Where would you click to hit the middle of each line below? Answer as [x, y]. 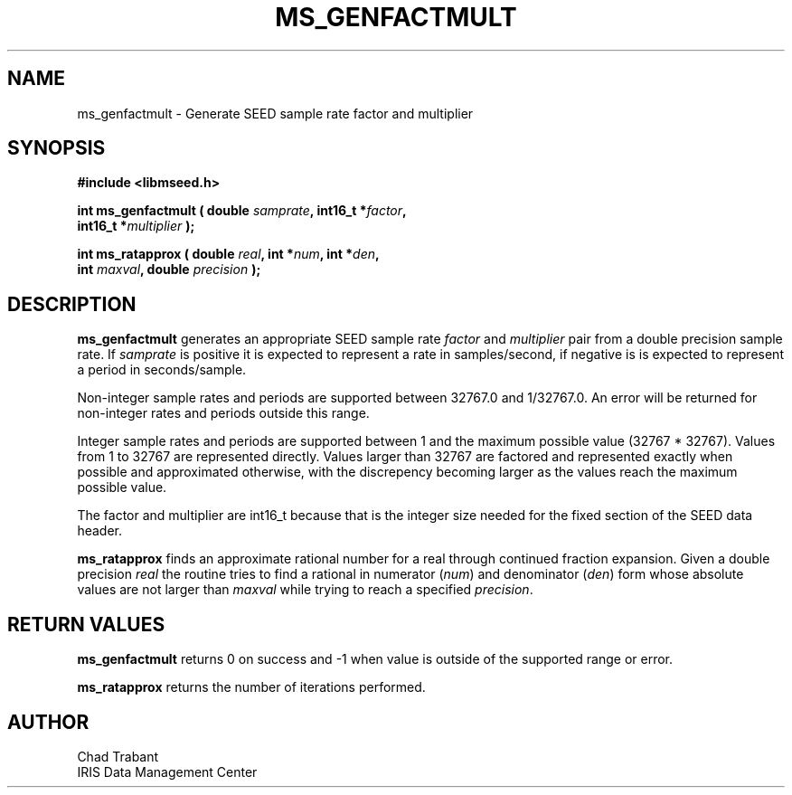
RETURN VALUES [86, 624]
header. [99, 531]
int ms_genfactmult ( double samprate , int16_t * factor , [242, 211]
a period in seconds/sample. [162, 370]
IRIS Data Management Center [167, 771]
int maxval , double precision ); [169, 270]
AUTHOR [48, 722]
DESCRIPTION [72, 304]
